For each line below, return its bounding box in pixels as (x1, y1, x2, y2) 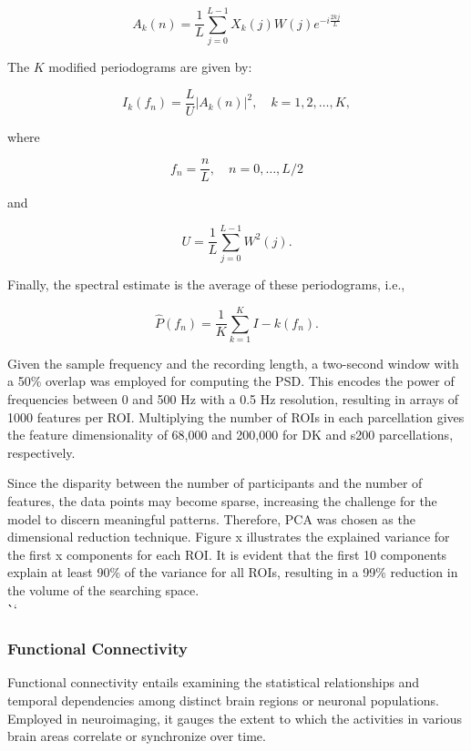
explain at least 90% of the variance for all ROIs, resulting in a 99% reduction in (7, 563, 458, 582)
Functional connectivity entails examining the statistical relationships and (7, 673, 420, 692)
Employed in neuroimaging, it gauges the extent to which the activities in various (7, 708, 463, 727)
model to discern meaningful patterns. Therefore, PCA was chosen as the (7, 509, 415, 528)
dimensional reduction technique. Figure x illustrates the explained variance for (7, 527, 450, 546)
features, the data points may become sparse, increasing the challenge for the (7, 492, 437, 511)
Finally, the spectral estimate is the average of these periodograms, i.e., (7, 275, 405, 294)
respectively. (7, 442, 76, 462)
